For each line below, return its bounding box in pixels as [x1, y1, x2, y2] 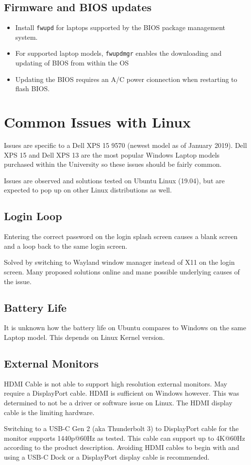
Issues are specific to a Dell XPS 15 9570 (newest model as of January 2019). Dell [4, 140, 247, 150]
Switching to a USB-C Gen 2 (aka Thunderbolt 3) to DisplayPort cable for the [4, 423, 239, 433]
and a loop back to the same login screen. [4, 241, 128, 251]
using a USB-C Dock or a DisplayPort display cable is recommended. [4, 451, 210, 462]
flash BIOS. [15, 83, 50, 94]
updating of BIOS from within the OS [15, 58, 129, 68]
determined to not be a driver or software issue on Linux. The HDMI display [4, 397, 233, 407]
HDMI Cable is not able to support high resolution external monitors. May [4, 378, 227, 388]
